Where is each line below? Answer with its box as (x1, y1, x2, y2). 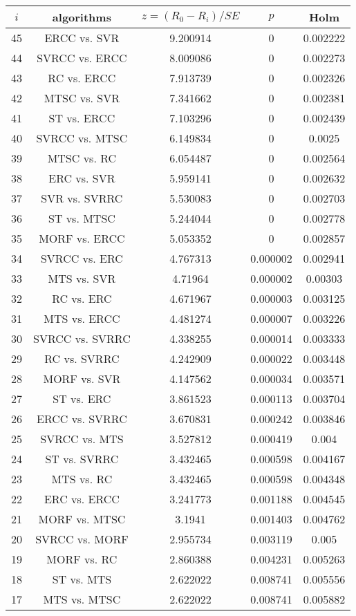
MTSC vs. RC (47, 150, 117, 166)
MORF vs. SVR (43, 371, 121, 386)
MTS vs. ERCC (44, 310, 120, 326)
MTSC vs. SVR (44, 90, 120, 106)
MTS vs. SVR (48, 270, 116, 286)
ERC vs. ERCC (44, 491, 120, 507)
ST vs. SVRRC (45, 451, 119, 467)
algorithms (52, 9, 111, 25)
